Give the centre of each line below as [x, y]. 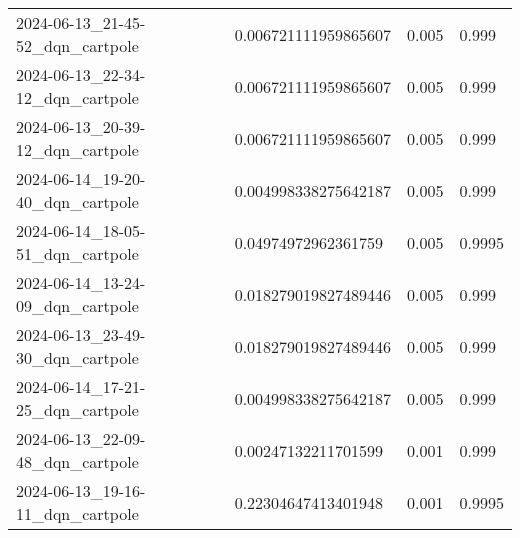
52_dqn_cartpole [77, 45]
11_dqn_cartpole [77, 513]
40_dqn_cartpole [77, 201]
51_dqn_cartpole [77, 253]
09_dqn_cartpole [77, 305]
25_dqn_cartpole [77, 409]
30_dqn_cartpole [77, 357]
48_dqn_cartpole [77, 461]
